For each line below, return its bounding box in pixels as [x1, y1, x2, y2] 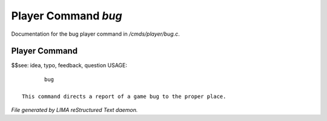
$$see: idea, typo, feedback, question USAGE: [11, 62, 127, 69]
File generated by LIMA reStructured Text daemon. [11, 106, 138, 114]
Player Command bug [11, 9, 122, 22]
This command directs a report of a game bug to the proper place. [22, 93, 226, 100]
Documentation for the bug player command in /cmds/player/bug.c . [11, 30, 180, 38]
